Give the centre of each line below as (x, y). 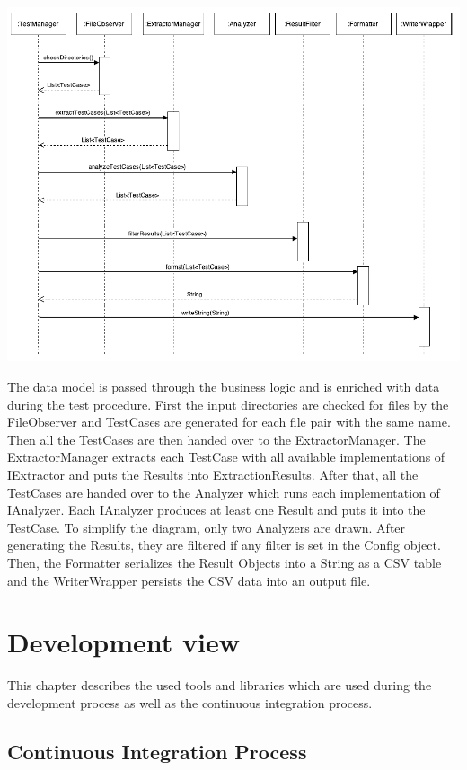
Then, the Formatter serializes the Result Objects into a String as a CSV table (225, 562)
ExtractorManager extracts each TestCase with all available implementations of (226, 457)
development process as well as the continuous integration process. (190, 702)
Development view (124, 642)
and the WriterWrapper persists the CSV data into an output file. (189, 580)
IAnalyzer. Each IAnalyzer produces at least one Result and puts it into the (216, 510)
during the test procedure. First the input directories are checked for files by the (228, 404)
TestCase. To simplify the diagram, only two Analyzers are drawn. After (207, 527)
